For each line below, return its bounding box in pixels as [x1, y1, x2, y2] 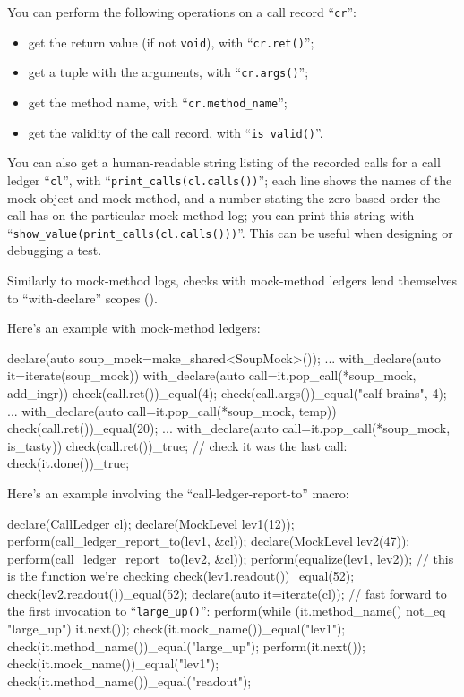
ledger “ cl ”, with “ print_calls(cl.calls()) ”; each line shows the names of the [7, 170, 452, 189]
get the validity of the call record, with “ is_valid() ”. [28, 123, 323, 141]
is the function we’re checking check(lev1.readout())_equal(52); [7, 566, 355, 585]
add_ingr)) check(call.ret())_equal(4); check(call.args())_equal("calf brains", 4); [7, 383, 447, 402]
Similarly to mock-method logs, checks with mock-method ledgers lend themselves [7, 270, 458, 289]
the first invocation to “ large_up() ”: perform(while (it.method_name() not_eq [7, 601, 446, 620]
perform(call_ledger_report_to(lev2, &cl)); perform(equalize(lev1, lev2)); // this [7, 548, 454, 567]
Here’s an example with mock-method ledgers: [7, 319, 261, 337]
